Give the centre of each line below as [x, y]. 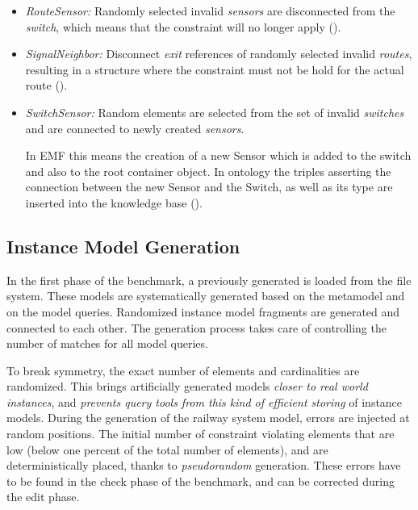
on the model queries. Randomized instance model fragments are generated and [203, 311]
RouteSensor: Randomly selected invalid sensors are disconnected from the [210, 10]
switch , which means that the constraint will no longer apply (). [183, 26]
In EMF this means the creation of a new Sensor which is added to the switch [218, 155]
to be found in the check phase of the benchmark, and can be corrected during [201, 481]
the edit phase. [43, 497]
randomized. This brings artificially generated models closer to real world [187, 386]
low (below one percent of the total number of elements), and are [167, 449]
